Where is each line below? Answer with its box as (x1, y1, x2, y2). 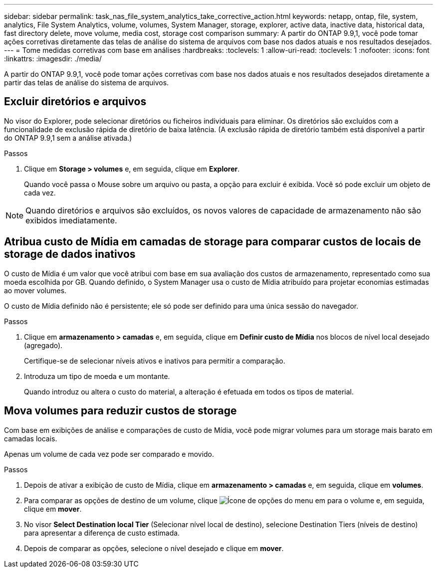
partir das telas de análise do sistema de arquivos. (4, 78, 169, 87)
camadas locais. (4, 434, 57, 443)
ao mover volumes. (4, 286, 67, 295)
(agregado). (24, 341, 63, 350)
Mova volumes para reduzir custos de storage (4, 404, 237, 417)
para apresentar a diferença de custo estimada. (24, 528, 180, 537)
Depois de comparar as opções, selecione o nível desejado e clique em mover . (24, 544, 284, 553)
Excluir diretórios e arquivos (4, 95, 147, 108)
